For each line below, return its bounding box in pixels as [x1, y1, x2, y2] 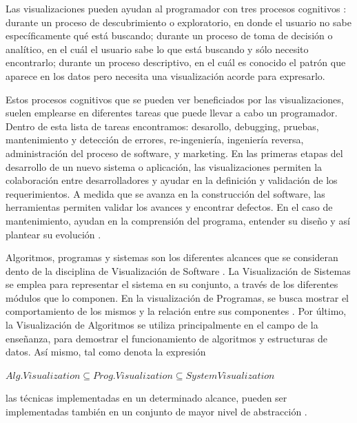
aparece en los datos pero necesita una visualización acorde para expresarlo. [6, 68, 325, 83]
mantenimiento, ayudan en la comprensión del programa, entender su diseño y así [6, 213, 350, 227]
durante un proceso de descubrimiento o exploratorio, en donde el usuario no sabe [6, 14, 351, 29]
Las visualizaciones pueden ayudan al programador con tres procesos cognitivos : [6, 1, 347, 15]
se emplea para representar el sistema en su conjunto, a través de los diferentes [6, 277, 338, 291]
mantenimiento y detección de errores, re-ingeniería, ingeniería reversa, [6, 132, 304, 147]
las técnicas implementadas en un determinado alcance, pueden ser [6, 391, 287, 405]
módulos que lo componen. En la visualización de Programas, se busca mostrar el [6, 290, 349, 305]
